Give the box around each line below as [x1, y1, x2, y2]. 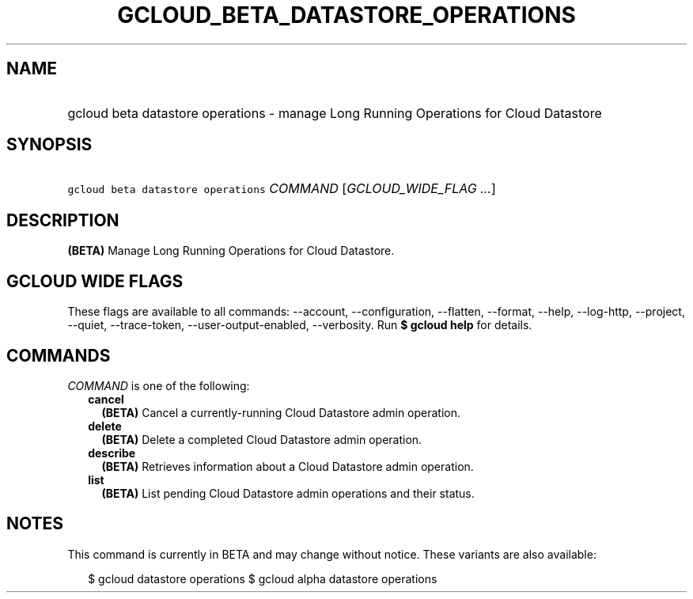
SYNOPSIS [6, 135, 93, 155]
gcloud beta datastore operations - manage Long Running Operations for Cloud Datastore [67, 104, 602, 121]
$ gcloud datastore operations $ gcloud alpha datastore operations [88, 571, 437, 586]
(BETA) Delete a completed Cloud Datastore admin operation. [101, 432, 422, 446]
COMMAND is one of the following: [67, 378, 250, 392]
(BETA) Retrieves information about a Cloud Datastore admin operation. [101, 459, 474, 473]
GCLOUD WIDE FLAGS [6, 271, 184, 291]
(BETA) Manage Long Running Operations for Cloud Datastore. [67, 244, 395, 258]
